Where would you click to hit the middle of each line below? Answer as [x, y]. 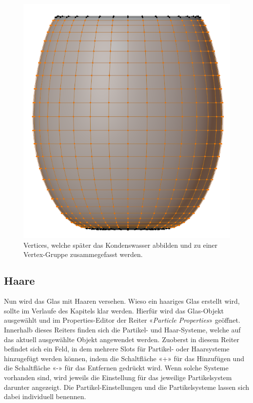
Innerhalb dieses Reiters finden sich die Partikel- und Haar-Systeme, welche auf [122, 330]
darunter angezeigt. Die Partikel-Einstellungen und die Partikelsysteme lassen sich [127, 387]
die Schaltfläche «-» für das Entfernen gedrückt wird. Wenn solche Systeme [116, 368]
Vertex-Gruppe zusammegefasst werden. [83, 254]
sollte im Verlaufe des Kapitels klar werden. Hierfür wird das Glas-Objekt [114, 310]
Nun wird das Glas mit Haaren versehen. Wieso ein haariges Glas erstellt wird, [122, 301]
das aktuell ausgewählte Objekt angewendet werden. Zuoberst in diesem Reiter [122, 339]
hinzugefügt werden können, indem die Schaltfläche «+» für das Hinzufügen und [124, 358]
